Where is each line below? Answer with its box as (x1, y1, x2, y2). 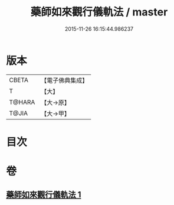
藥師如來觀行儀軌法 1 (6, 190, 81, 200)
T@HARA (9, 98, 35, 106)
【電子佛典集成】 (41, 76, 88, 84)
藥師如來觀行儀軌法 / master (30, 5, 168, 19)
